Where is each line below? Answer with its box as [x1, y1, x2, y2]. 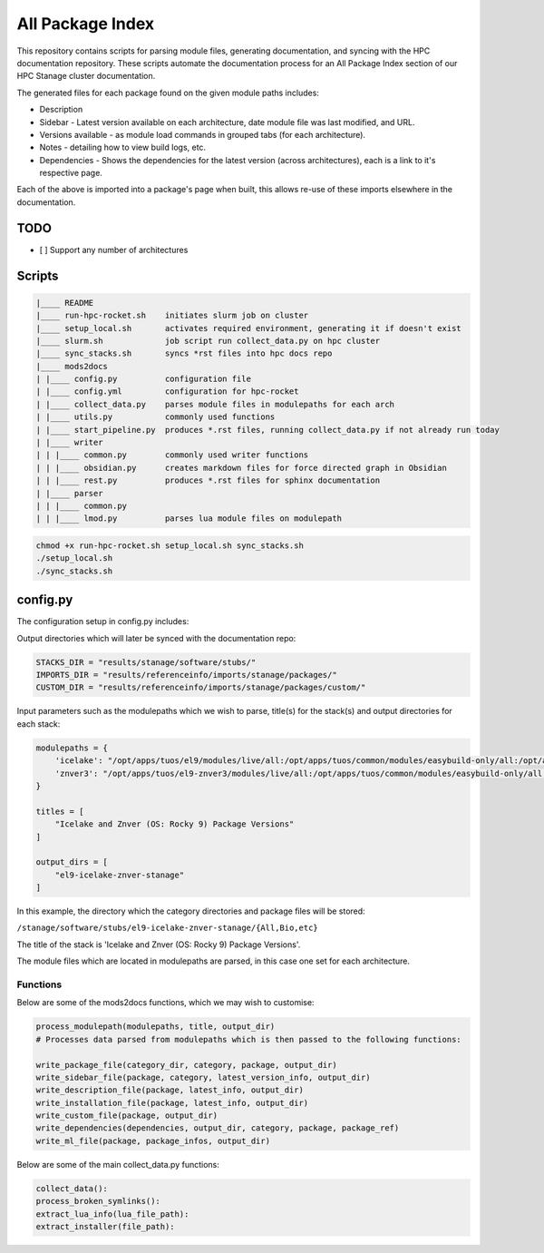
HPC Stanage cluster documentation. [16, 71, 156, 82]
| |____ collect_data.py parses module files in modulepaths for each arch [35, 399, 394, 409]
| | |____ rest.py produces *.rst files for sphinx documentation [35, 475, 381, 485]
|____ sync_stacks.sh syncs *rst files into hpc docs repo [35, 348, 333, 358]
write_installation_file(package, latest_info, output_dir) [35, 1098, 309, 1108]
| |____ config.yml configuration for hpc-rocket [35, 387, 299, 396]
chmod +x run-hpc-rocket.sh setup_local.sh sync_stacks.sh [35, 540, 304, 551]
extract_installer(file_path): [35, 1221, 176, 1231]
